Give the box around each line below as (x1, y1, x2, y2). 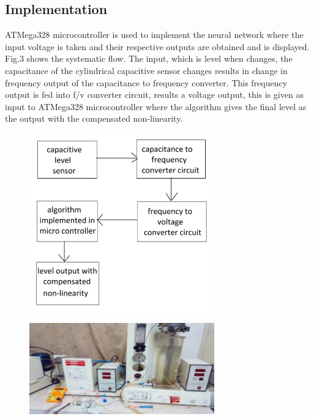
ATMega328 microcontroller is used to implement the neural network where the (5, 28, 304, 41)
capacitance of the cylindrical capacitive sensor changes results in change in (5, 64, 288, 76)
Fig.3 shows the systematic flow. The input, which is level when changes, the (5, 52, 293, 65)
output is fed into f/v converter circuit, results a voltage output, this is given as (5, 88, 304, 101)
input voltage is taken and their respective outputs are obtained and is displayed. (5, 40, 310, 53)
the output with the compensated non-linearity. (5, 112, 183, 125)
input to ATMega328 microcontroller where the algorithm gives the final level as (5, 100, 307, 113)
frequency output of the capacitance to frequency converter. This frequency (5, 76, 288, 89)
